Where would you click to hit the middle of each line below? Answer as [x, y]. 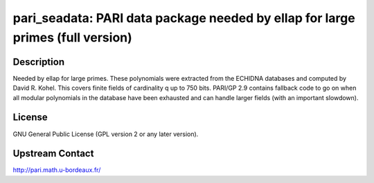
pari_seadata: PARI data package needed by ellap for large [184, 18]
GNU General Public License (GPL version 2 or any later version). [106, 134]
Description [39, 62]
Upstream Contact [53, 154]
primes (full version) [73, 37]
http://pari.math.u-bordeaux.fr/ [57, 170]
